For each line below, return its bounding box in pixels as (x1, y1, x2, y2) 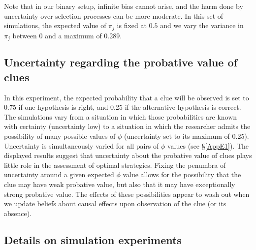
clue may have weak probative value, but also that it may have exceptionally (4, 179, 235, 189)
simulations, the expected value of (4, 20, 106, 31)
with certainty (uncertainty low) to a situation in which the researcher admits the (4, 121, 251, 131)
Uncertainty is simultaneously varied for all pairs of (4, 140, 159, 151)
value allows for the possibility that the (123, 169, 241, 180)
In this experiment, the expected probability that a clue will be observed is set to (4, 92, 249, 102)
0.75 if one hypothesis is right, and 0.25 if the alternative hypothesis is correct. (4, 102, 241, 112)
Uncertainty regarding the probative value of (4, 55, 237, 70)
